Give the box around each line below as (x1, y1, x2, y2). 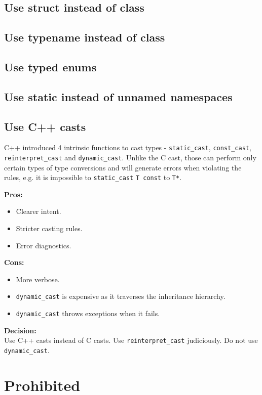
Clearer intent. (16, 206, 61, 216)
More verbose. (16, 274, 60, 284)
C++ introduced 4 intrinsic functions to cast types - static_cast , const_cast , (4, 142, 251, 153)
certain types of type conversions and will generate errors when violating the (4, 162, 242, 172)
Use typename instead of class (4, 29, 165, 45)
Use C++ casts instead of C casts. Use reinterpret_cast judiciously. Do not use (4, 335, 258, 345)
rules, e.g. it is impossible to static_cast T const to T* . (4, 172, 182, 183)
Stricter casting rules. (16, 223, 83, 234)
